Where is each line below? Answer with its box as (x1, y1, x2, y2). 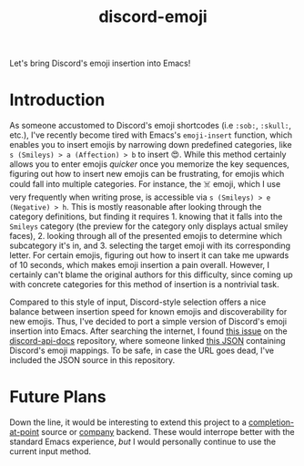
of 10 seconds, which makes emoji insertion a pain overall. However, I (9, 260, 270, 271)
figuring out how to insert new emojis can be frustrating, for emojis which (9, 169, 285, 180)
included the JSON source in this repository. (9, 355, 176, 366)
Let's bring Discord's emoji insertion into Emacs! (9, 57, 191, 69)
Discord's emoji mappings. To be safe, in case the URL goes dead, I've (9, 345, 275, 357)
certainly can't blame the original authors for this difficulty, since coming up (9, 269, 293, 280)
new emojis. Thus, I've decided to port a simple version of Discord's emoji (9, 316, 288, 327)
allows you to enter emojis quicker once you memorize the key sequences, (9, 159, 289, 170)
